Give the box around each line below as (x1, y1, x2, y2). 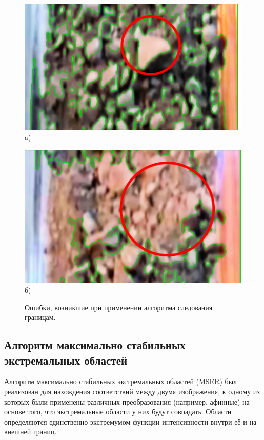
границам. (25, 312, 56, 323)
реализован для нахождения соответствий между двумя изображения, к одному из (4, 386, 260, 396)
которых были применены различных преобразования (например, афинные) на (4, 396, 250, 407)
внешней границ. (4, 426, 57, 437)
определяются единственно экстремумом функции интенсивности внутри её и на (4, 416, 257, 427)
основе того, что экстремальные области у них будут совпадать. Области (4, 406, 232, 417)
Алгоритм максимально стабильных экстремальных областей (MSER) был (4, 376, 237, 387)
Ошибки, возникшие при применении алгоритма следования (25, 302, 213, 312)
